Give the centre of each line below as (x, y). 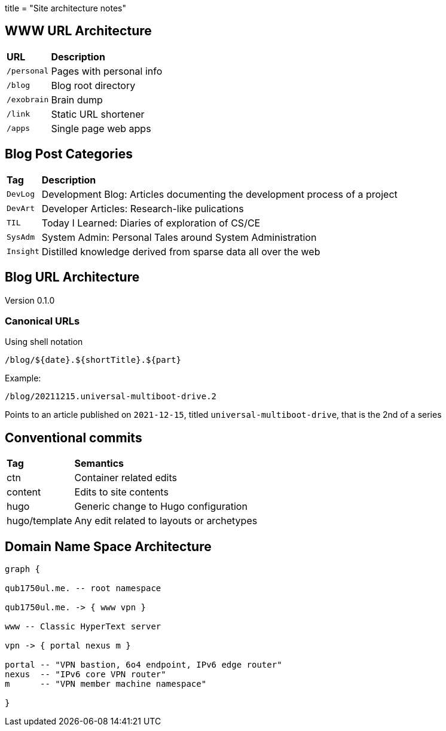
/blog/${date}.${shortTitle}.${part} (93, 360)
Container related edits (126, 478)
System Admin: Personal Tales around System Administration (179, 237)
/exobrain (28, 100)
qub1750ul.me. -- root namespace (83, 588)
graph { (23, 569)
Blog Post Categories (69, 154)
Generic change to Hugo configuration (161, 507)
